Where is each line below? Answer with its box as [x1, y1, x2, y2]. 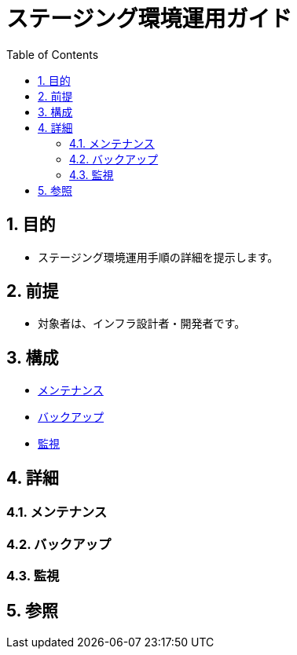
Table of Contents [6, 47, 99, 61]
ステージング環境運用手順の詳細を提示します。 [38, 250, 279, 264]
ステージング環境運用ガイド [6, 5, 292, 32]
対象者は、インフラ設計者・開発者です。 [38, 317, 246, 331]
